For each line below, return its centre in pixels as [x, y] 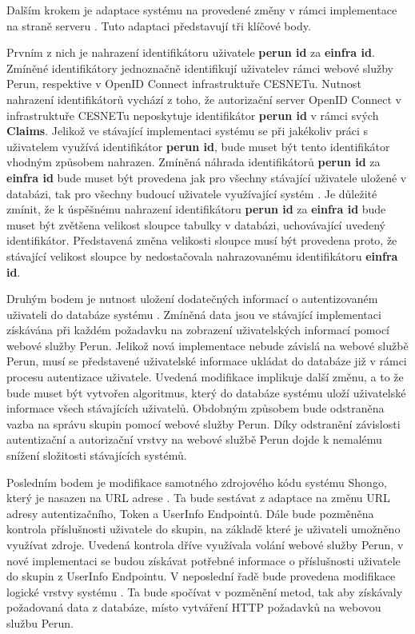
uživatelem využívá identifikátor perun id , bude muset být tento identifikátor [198, 146]
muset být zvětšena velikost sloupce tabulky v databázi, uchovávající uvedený [196, 224]
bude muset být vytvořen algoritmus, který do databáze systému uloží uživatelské [206, 392]
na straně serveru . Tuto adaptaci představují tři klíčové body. [159, 25]
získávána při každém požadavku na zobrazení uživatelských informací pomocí [198, 330]
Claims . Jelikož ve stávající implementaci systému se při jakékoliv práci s [188, 131]
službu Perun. [40, 622]
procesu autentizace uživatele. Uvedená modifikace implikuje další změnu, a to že [205, 377]
